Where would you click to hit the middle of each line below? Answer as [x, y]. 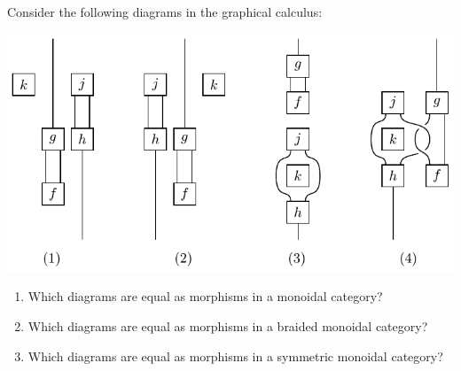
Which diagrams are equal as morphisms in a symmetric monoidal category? [235, 356]
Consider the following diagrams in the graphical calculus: [165, 12]
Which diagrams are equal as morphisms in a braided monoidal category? [228, 325]
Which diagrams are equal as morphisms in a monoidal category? [205, 296]
